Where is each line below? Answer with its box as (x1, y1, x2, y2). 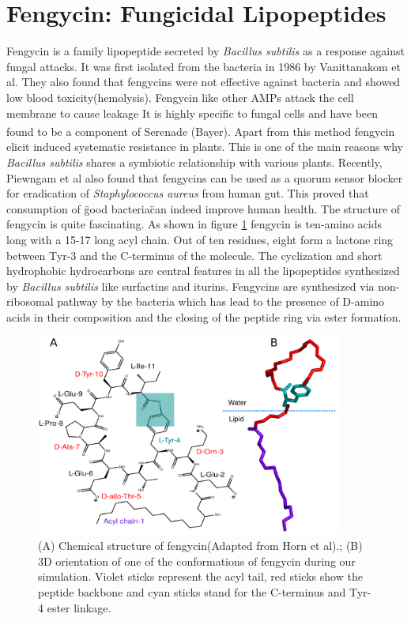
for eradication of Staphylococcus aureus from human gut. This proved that (6, 185, 369, 201)
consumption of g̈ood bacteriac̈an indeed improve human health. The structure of (6, 200, 401, 216)
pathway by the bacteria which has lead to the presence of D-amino (57, 293, 385, 310)
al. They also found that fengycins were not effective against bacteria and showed (6, 73, 401, 90)
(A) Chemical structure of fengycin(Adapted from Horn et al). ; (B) (38, 537, 363, 554)
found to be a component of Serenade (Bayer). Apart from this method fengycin (6, 122, 395, 139)
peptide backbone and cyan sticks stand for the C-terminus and (38, 584, 346, 600)
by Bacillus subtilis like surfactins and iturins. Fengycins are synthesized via (6, 277, 375, 294)
